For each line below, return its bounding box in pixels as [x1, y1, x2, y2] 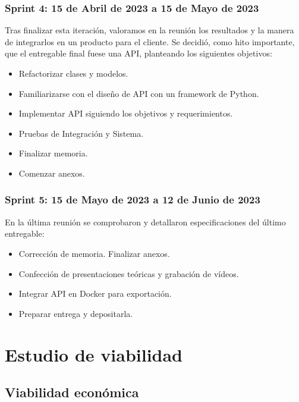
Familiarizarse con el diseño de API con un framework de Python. [18, 87, 259, 99]
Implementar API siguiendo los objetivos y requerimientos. [18, 107, 233, 120]
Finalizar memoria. [18, 147, 88, 159]
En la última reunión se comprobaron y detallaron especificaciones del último [5, 215, 286, 228]
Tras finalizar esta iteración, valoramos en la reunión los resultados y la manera [5, 24, 294, 36]
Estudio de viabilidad [5, 342, 183, 366]
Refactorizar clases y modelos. [18, 67, 128, 79]
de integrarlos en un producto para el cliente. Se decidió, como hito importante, [5, 35, 295, 48]
